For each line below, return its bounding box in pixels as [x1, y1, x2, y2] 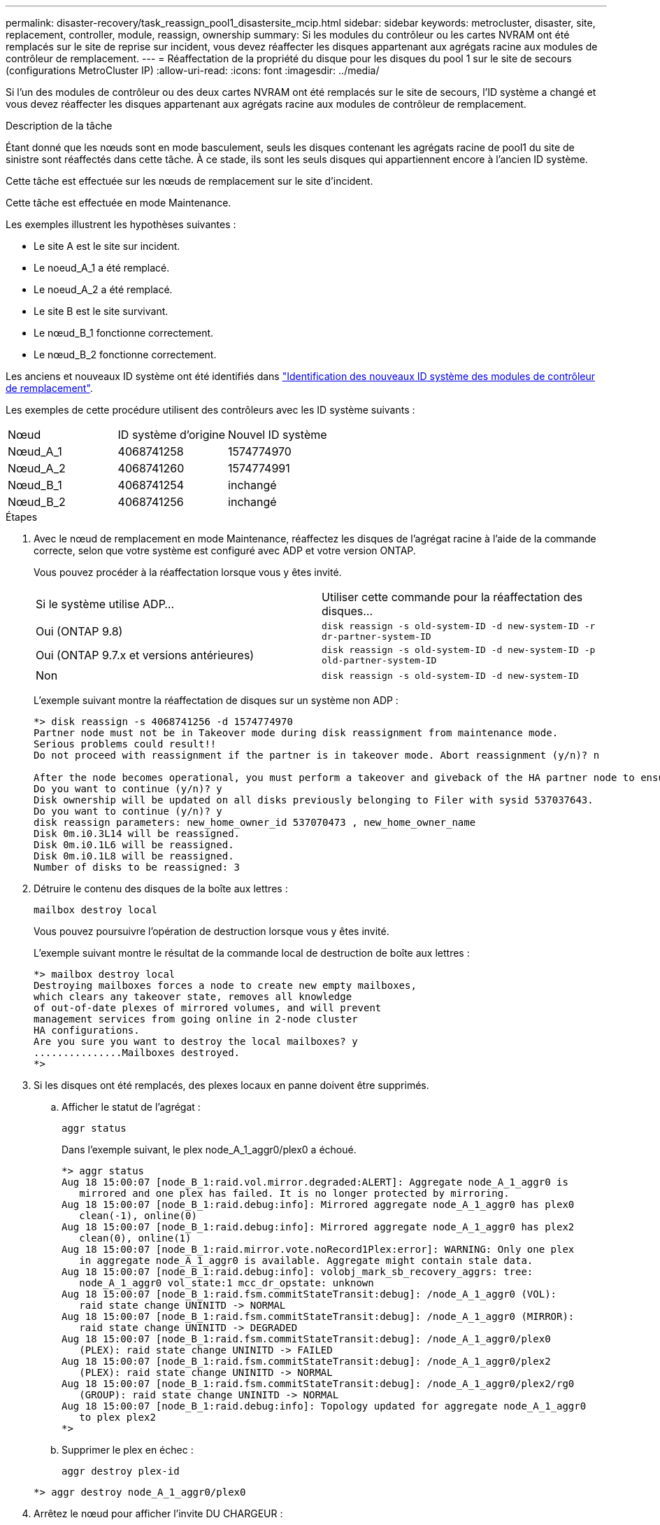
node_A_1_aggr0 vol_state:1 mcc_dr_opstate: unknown [79, 1277, 374, 1288]
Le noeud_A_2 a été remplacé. [34, 283, 173, 295]
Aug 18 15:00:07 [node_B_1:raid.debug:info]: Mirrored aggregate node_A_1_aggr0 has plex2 [62, 1221, 575, 1232]
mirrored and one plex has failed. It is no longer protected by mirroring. [79, 1188, 510, 1199]
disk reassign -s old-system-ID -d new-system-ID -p [322, 645, 596, 655]
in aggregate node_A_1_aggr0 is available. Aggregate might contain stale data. [79, 1255, 533, 1266]
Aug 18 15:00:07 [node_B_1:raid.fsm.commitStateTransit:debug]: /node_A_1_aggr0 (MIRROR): [62, 1311, 575, 1322]
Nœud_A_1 [8, 444, 62, 458]
